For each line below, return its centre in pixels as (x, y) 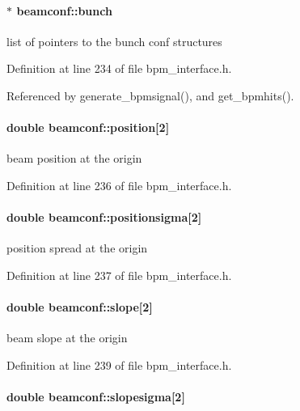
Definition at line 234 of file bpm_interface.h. (119, 68)
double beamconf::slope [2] (80, 307)
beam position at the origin (74, 158)
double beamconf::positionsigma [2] (104, 217)
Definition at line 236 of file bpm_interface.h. (119, 185)
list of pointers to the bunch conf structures (114, 41)
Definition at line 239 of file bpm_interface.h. (119, 364)
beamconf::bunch (64, 10)
